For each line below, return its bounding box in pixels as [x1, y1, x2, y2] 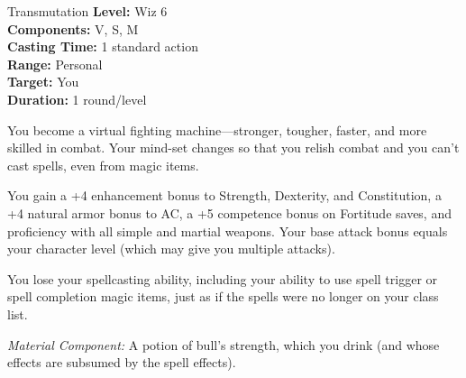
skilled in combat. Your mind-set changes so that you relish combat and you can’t [7, 138, 460, 157]
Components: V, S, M [7, 19, 139, 38]
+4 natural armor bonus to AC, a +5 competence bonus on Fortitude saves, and [7, 203, 452, 222]
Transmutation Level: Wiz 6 [7, 2, 168, 20]
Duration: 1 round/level [7, 89, 147, 108]
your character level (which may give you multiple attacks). [7, 239, 335, 258]
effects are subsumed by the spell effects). [7, 353, 236, 372]
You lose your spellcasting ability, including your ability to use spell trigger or [7, 269, 438, 288]
